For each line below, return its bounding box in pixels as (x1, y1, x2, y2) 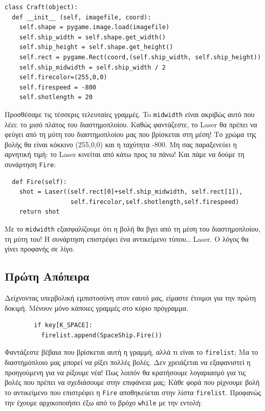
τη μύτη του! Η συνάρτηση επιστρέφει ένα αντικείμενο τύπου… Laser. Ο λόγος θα (5, 233, 249, 244)
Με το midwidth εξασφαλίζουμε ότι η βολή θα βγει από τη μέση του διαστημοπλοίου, (5, 223, 261, 234)
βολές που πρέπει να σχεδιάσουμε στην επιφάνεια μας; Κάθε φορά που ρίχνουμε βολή (5, 377, 260, 387)
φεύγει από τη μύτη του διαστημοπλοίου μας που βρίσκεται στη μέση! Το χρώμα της (5, 129, 256, 140)
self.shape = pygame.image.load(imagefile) (19, 24, 170, 31)
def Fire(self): (12, 178, 67, 186)
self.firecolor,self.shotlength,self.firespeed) (70, 198, 239, 205)
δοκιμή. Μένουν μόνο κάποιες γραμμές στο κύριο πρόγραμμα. (5, 302, 189, 313)
